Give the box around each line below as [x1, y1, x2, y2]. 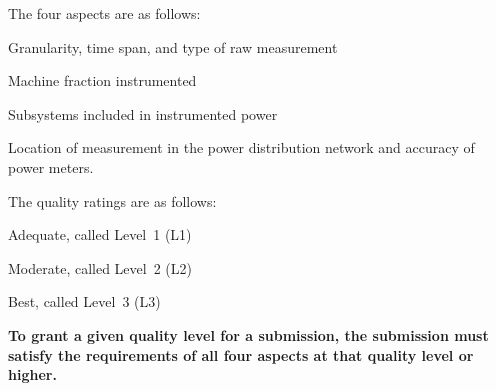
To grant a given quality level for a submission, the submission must [8, 324, 489, 345]
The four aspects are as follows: [8, 3, 201, 23]
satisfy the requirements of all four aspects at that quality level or [8, 344, 474, 365]
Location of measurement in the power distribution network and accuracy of [8, 137, 475, 158]
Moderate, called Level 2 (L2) [8, 257, 192, 278]
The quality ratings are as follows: [8, 190, 217, 211]
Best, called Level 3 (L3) [8, 291, 161, 312]
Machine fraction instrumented [8, 70, 197, 91]
